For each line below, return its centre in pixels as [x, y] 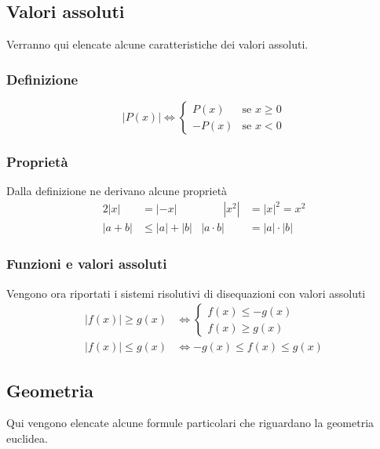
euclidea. [27, 438]
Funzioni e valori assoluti [87, 264]
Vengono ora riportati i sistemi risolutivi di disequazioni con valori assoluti [186, 293]
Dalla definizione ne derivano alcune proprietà [117, 191]
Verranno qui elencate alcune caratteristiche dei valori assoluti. [157, 44]
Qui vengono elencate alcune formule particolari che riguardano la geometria [190, 423]
